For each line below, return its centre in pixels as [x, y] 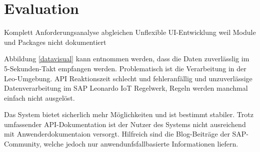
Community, [23, 144]
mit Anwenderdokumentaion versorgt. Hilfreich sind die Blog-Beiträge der [117, 134]
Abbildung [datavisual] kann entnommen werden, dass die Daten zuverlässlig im [127, 59]
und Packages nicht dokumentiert [55, 42]
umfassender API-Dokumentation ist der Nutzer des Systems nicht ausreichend [125, 124]
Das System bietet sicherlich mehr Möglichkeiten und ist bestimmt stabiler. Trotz [129, 114]
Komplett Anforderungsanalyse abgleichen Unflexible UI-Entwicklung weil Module [130, 32]
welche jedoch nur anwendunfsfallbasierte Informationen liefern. [141, 144]
